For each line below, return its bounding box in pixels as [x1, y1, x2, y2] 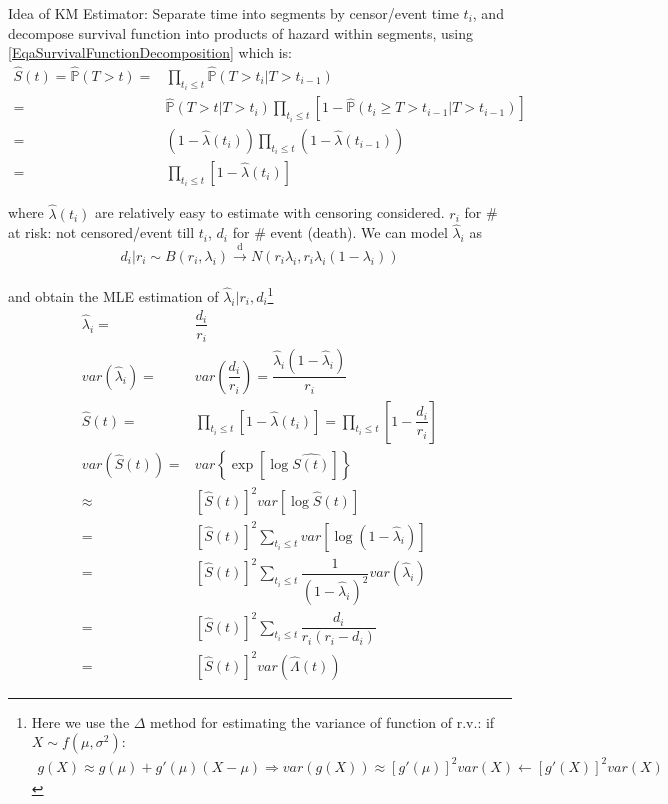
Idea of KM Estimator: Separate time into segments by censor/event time [8, 3, 459, 23]
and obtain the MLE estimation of [8, 285, 219, 306]
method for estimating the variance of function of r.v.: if [150, 711, 495, 732]
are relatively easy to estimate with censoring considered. [95, 202, 445, 223]
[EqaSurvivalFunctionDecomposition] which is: [8, 42, 292, 63]
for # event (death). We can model [232, 222, 448, 243]
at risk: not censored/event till [8, 222, 195, 243]
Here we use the [31, 711, 130, 732]
